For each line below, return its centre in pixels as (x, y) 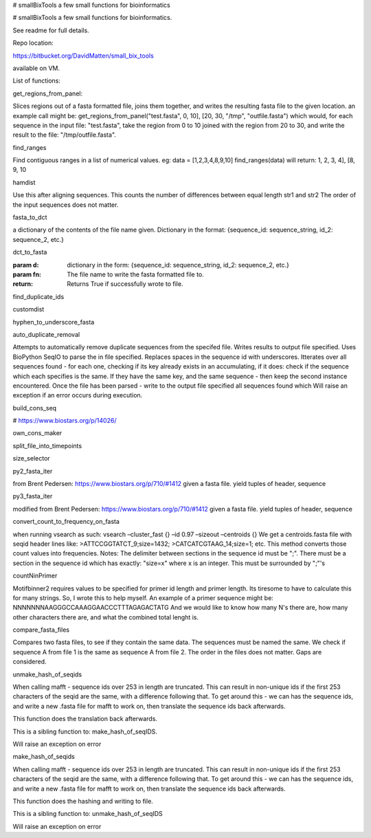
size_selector (32, 459)
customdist (29, 309)
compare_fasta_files (41, 630)
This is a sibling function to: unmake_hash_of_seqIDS (88, 814)
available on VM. (36, 68)
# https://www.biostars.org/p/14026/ (65, 421)
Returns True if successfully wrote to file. (125, 284)
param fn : (27, 274)
